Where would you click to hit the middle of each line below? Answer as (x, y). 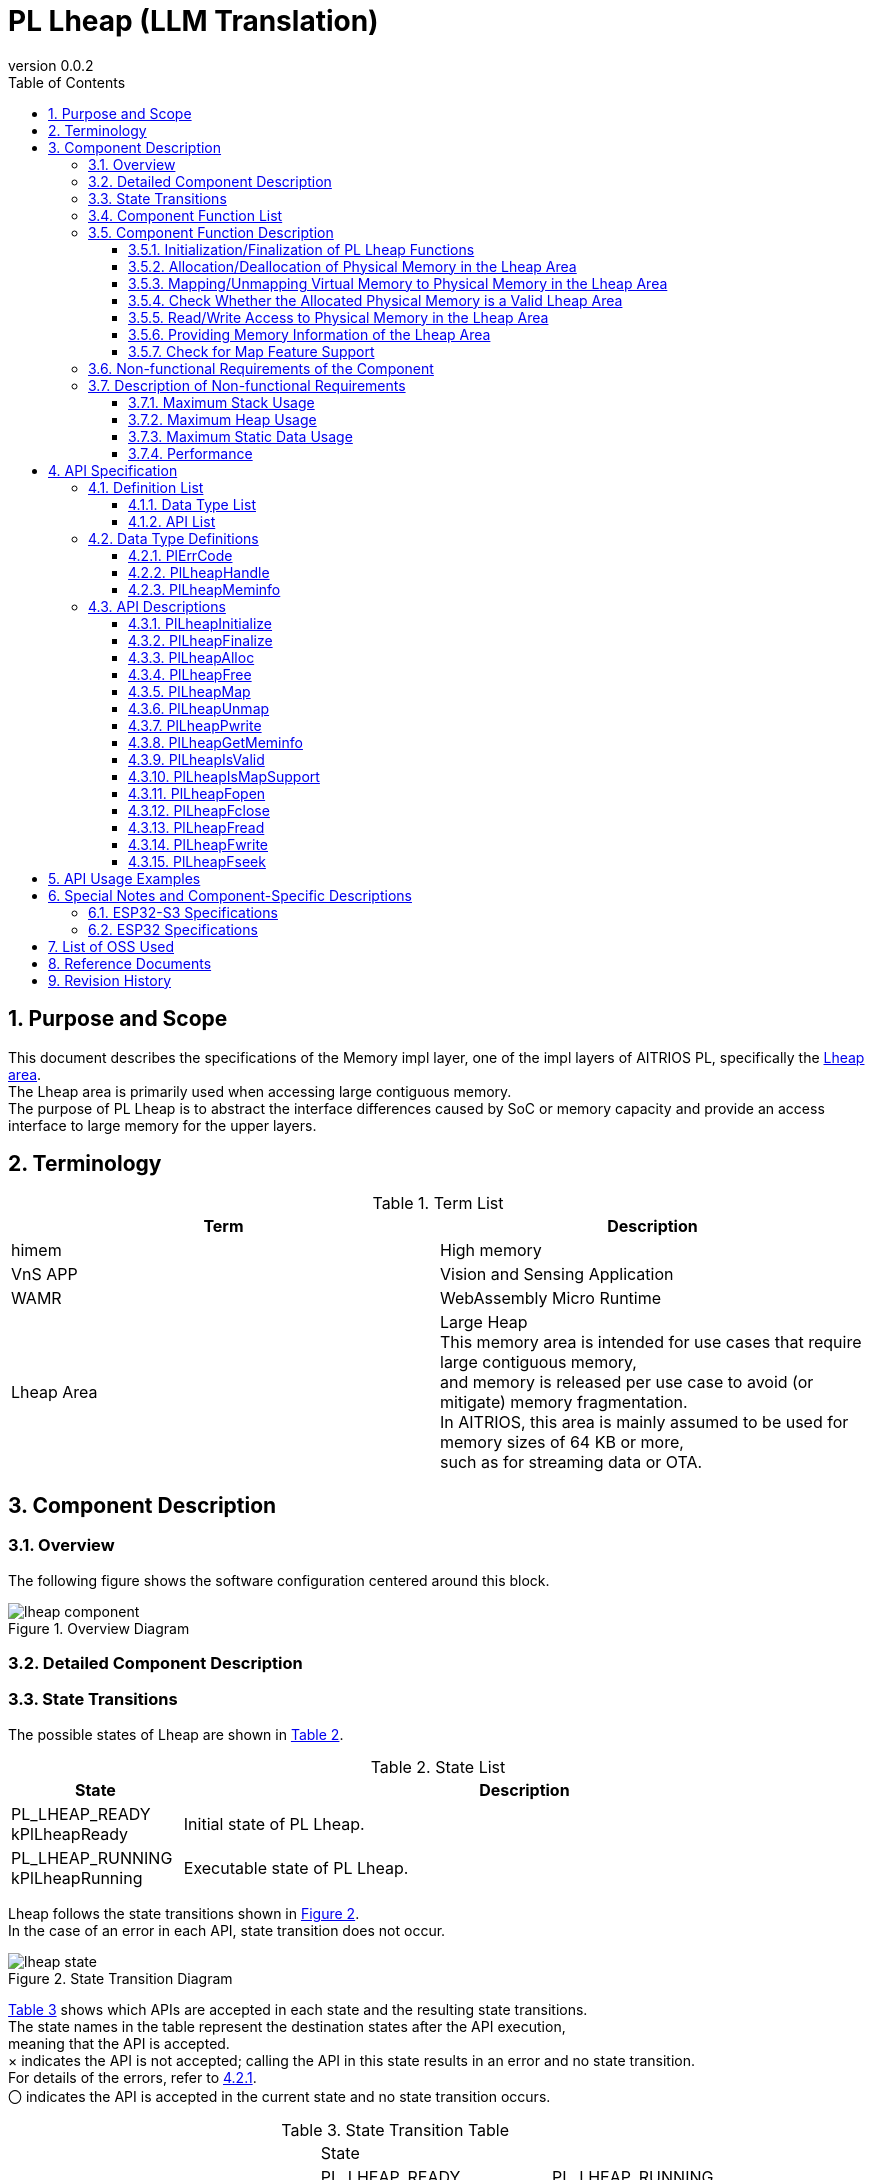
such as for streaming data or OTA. (571, 1462)
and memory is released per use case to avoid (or (627, 1382)
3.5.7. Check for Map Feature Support (251, 351)
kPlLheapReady (70, 1833)
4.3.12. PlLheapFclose (199, 810)
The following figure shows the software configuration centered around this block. (279, 1580)
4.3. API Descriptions (157, 606)
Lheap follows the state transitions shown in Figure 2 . (184, 1913)
